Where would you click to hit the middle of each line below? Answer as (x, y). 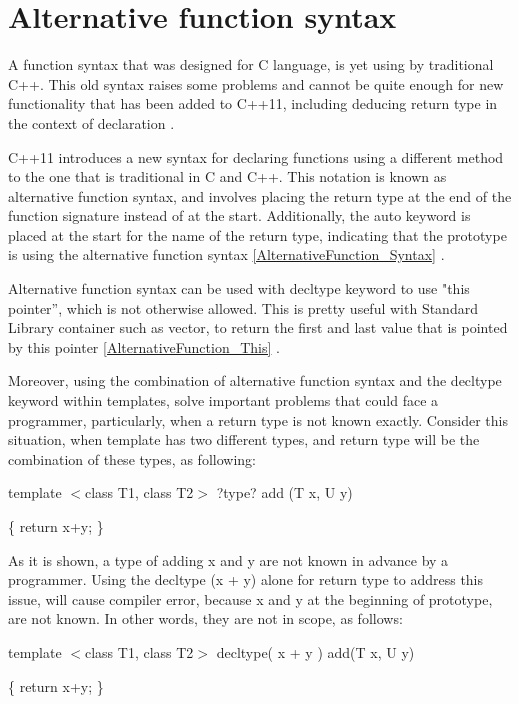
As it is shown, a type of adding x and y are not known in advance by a (228, 559)
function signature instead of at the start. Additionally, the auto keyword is (239, 215)
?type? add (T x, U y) (284, 492)
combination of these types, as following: (132, 458)
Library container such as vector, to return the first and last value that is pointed (258, 327)
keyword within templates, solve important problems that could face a (223, 400)
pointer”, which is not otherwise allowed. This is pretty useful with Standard (243, 307)
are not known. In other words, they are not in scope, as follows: (205, 618)
